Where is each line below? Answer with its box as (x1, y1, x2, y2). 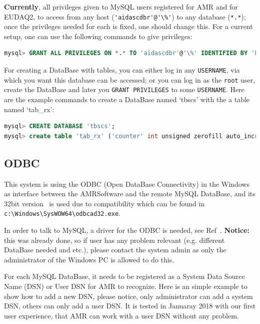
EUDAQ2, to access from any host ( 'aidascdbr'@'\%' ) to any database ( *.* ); (4, 11, 246, 22)
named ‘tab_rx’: (4, 104, 54, 114)
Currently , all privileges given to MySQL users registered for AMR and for (4, 2, 238, 12)
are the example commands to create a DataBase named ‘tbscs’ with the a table (4, 94, 250, 104)
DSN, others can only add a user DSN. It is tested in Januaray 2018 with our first (4, 300, 256, 311)
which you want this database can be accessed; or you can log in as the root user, (4, 74, 255, 85)
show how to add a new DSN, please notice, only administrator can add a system (4, 290, 253, 301)
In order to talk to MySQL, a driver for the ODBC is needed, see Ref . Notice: (4, 225, 249, 235)
